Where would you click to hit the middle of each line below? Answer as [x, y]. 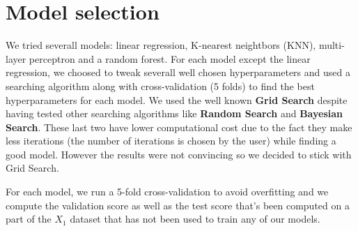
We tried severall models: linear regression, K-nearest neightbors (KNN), [161, 45]
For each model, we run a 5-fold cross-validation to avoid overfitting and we [167, 192]
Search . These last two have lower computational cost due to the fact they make [179, 127]
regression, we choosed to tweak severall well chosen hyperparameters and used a [178, 72]
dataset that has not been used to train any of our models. [195, 219]
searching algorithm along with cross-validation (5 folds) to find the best [160, 85]
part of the [29, 219]
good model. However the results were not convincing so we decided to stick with [179, 154]
